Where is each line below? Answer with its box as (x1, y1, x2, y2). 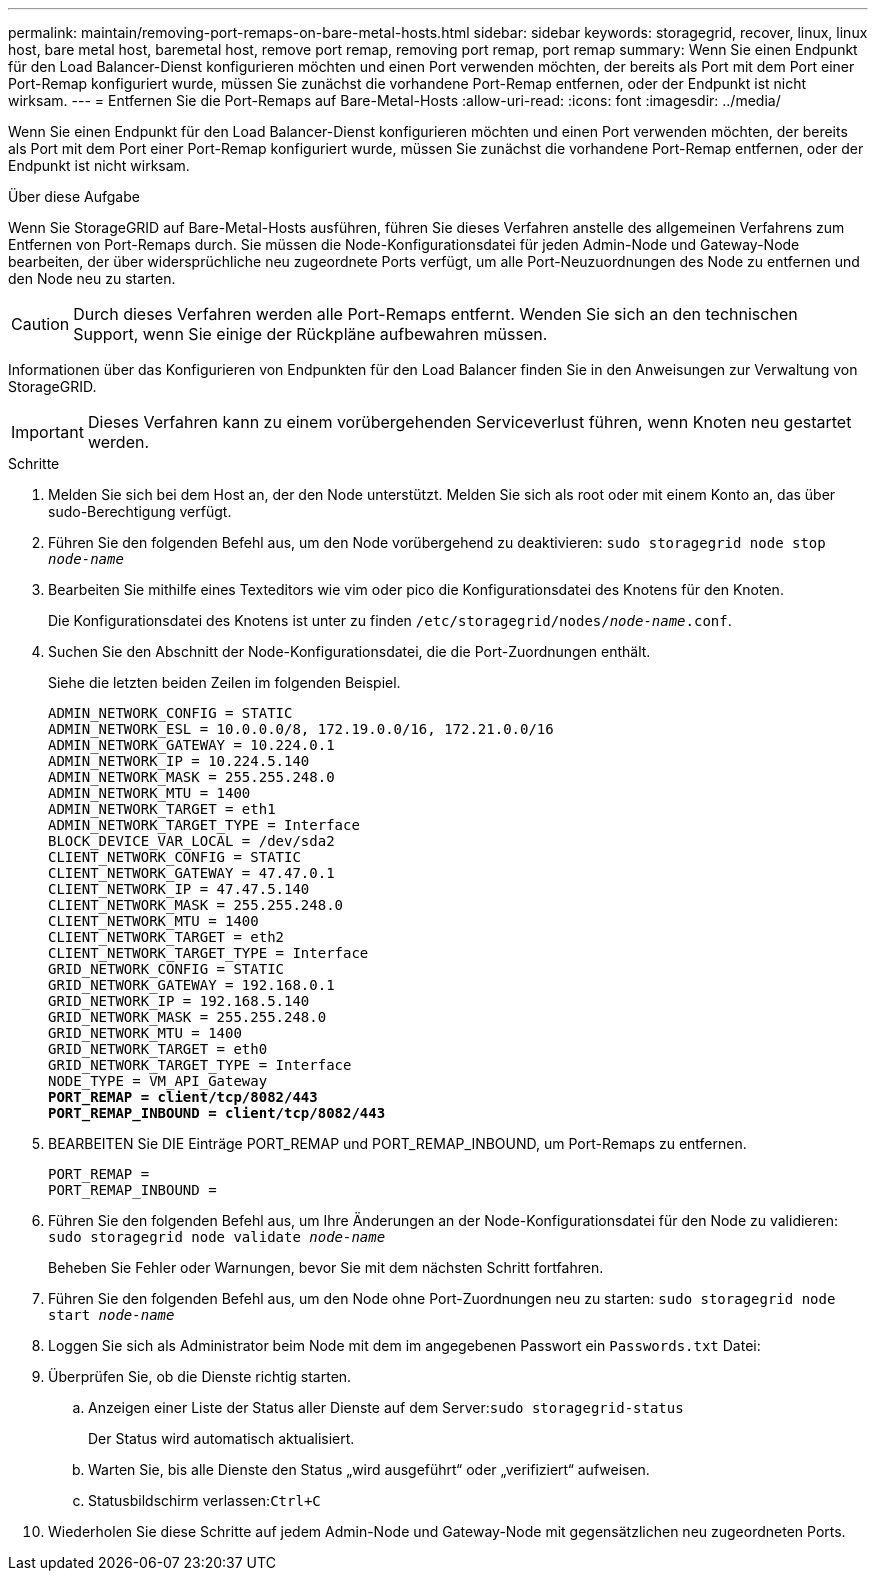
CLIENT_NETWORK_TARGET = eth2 (48, 929, 285, 945)
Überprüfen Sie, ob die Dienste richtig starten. (48, 1368, 352, 1385)
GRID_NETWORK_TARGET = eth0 (48, 1041, 268, 1057)
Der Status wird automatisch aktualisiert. (88, 1430, 355, 1447)
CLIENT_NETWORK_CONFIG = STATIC (48, 849, 301, 865)
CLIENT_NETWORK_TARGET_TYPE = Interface (48, 945, 369, 961)
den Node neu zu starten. (8, 270, 176, 287)
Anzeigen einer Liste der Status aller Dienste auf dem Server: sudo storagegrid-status (88, 1399, 684, 1416)
